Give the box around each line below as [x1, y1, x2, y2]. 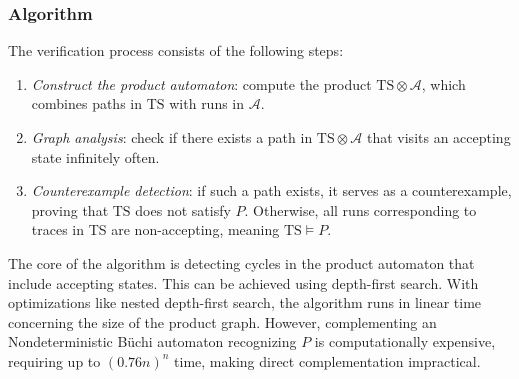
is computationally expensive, [314, 331, 496, 352]
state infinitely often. [31, 146, 160, 167]
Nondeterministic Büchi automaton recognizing [8, 331, 297, 352]
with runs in [169, 93, 245, 114]
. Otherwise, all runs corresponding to [244, 199, 477, 220]
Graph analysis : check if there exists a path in [31, 127, 313, 147]
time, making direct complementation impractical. [174, 350, 481, 371]
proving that [31, 199, 109, 220]
